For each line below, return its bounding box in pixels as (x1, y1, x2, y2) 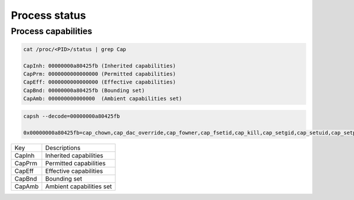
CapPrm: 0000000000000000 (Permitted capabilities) (23, 71, 176, 77)
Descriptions (45, 144, 81, 152)
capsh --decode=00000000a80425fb (23, 112, 120, 119)
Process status (11, 9, 86, 22)
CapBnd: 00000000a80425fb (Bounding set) (23, 87, 145, 94)
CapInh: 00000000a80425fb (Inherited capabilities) (23, 62, 176, 69)
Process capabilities (11, 26, 93, 36)
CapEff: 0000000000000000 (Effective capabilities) (23, 79, 176, 85)
